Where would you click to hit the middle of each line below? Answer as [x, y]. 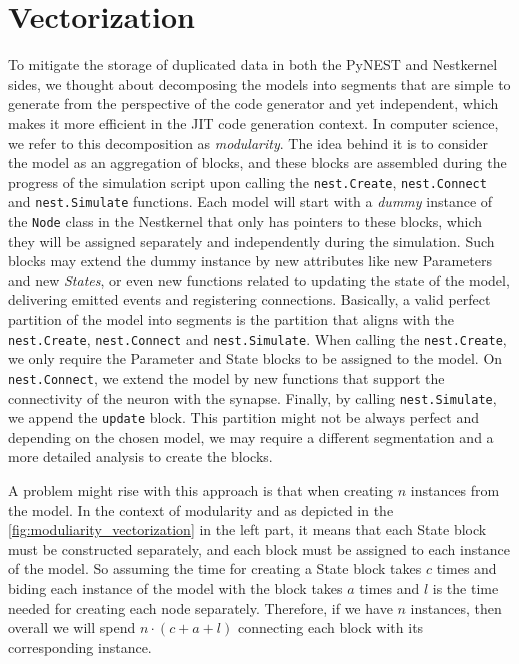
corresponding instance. [80, 646]
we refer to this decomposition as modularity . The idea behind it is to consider [248, 142]
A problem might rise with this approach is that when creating [200, 490]
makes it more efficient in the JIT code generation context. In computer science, [253, 122]
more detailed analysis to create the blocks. [140, 456]
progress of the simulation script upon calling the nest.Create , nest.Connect [247, 181]
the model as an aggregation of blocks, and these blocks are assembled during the [257, 162]
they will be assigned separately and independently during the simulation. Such [251, 240]
